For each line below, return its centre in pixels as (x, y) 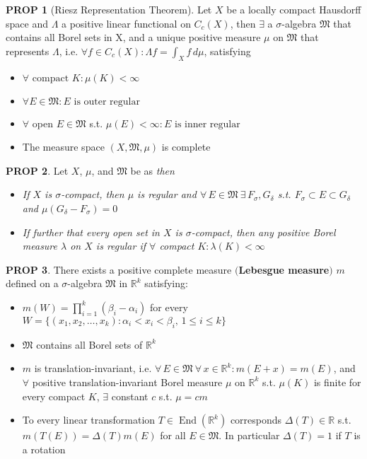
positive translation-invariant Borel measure (127, 382)
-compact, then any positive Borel (263, 232)
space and (27, 23)
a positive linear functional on (126, 23)
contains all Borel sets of (89, 344)
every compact (54, 396)
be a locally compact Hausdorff (294, 9)
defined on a (32, 283)
